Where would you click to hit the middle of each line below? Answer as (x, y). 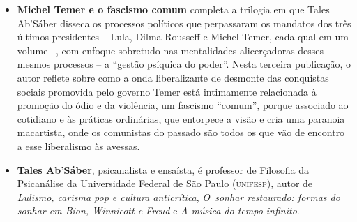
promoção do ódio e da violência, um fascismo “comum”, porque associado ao (183, 105)
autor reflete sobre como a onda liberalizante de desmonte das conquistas (173, 77)
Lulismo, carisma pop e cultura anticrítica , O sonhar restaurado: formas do (178, 197)
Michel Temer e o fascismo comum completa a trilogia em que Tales (173, 9)
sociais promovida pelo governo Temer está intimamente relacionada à (167, 91)
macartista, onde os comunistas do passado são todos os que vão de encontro (181, 132)
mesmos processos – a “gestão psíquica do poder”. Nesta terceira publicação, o (184, 64)
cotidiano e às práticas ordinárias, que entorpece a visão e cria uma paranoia (181, 118)
